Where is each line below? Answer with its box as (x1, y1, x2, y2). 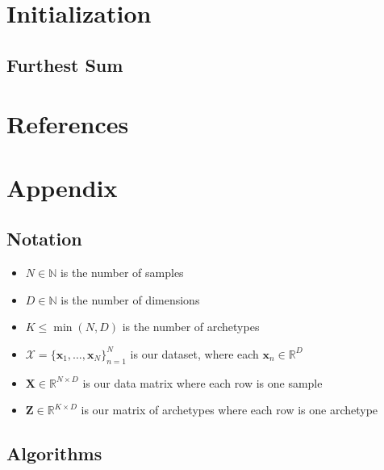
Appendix (6, 170, 118, 204)
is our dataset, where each (130, 345, 259, 362)
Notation (6, 226, 82, 251)
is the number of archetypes (122, 318, 260, 335)
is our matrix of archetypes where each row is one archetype (81, 401, 378, 418)
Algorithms (6, 441, 102, 466)
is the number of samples (60, 264, 184, 281)
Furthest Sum (6, 52, 123, 77)
